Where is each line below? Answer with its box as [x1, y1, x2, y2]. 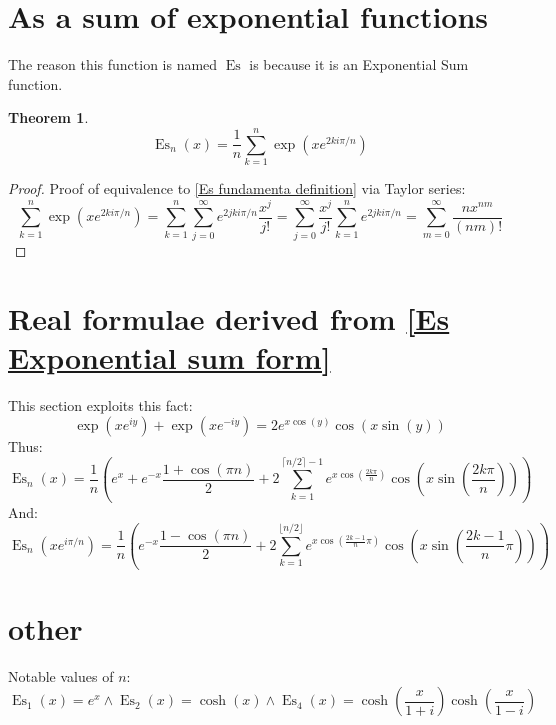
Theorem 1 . [8, 107, 89, 128]
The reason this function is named [8, 54, 218, 75]
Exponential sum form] [8, 337, 331, 378]
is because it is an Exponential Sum [249, 54, 469, 75]
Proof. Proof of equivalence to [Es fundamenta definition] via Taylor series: [8, 178, 466, 199]
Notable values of [8, 665, 114, 686]
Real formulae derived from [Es [8, 298, 450, 339]
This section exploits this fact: [8, 395, 193, 416]
